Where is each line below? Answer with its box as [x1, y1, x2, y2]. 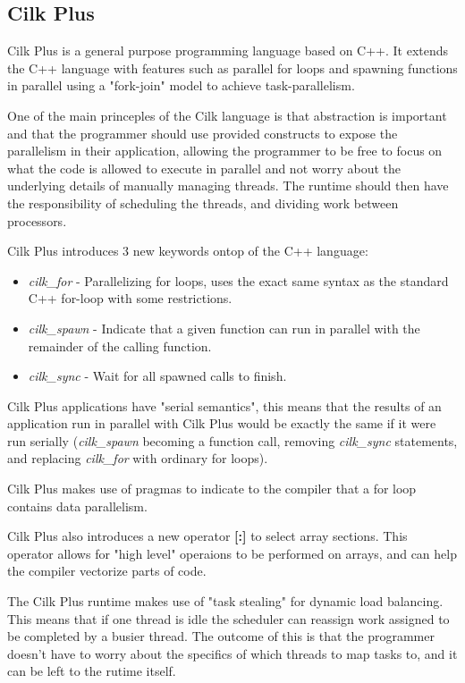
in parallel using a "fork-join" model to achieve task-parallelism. [7, 76, 355, 95]
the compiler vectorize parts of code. [7, 561, 207, 580]
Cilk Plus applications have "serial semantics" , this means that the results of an [7, 396, 442, 415]
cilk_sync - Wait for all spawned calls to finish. [28, 367, 287, 385]
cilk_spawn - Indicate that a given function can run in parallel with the [28, 318, 420, 337]
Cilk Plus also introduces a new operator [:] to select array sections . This [7, 527, 408, 545]
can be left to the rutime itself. [7, 662, 176, 680]
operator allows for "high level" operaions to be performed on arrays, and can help [7, 544, 457, 562]
